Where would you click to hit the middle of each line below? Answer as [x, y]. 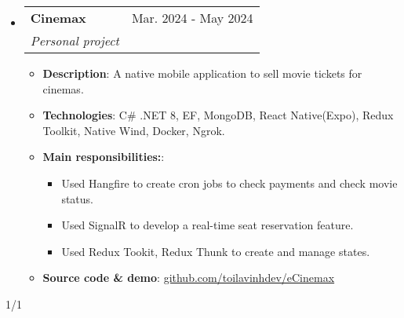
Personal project [75, 40]
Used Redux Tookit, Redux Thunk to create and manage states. [216, 251]
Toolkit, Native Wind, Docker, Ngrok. [134, 130]
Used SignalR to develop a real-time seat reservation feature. [207, 225]
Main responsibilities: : [104, 157]
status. [77, 198]
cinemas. [63, 88]
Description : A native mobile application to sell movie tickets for [202, 73]
